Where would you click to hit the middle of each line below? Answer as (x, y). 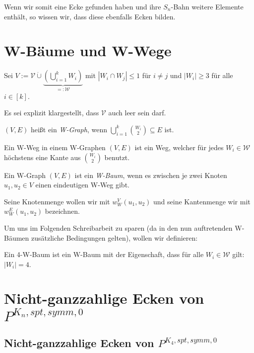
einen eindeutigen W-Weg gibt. (82, 185)
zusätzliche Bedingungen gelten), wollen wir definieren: (115, 237)
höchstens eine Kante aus (42, 157)
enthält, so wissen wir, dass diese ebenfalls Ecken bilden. (90, 16)
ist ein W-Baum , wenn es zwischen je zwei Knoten (151, 175)
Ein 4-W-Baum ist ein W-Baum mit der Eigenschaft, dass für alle (104, 254)
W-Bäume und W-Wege (88, 50)
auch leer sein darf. (137, 113)
